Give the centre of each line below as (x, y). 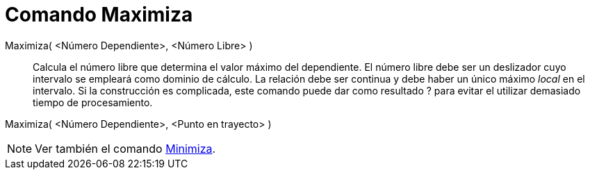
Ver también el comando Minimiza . (125, 148)
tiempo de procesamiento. (93, 102)
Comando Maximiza (99, 15)
